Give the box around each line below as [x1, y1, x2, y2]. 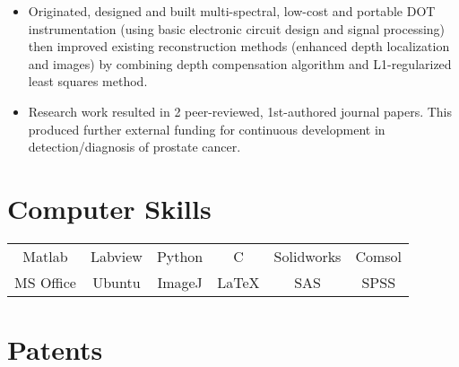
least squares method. [28, 72, 148, 91]
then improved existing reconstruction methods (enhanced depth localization [28, 37, 450, 56]
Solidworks [273, 245, 342, 267]
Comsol [355, 245, 403, 267]
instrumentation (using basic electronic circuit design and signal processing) [28, 19, 446, 38]
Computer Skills [7, 189, 212, 226]
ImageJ [157, 271, 203, 293]
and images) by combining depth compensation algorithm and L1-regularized [28, 54, 452, 73]
